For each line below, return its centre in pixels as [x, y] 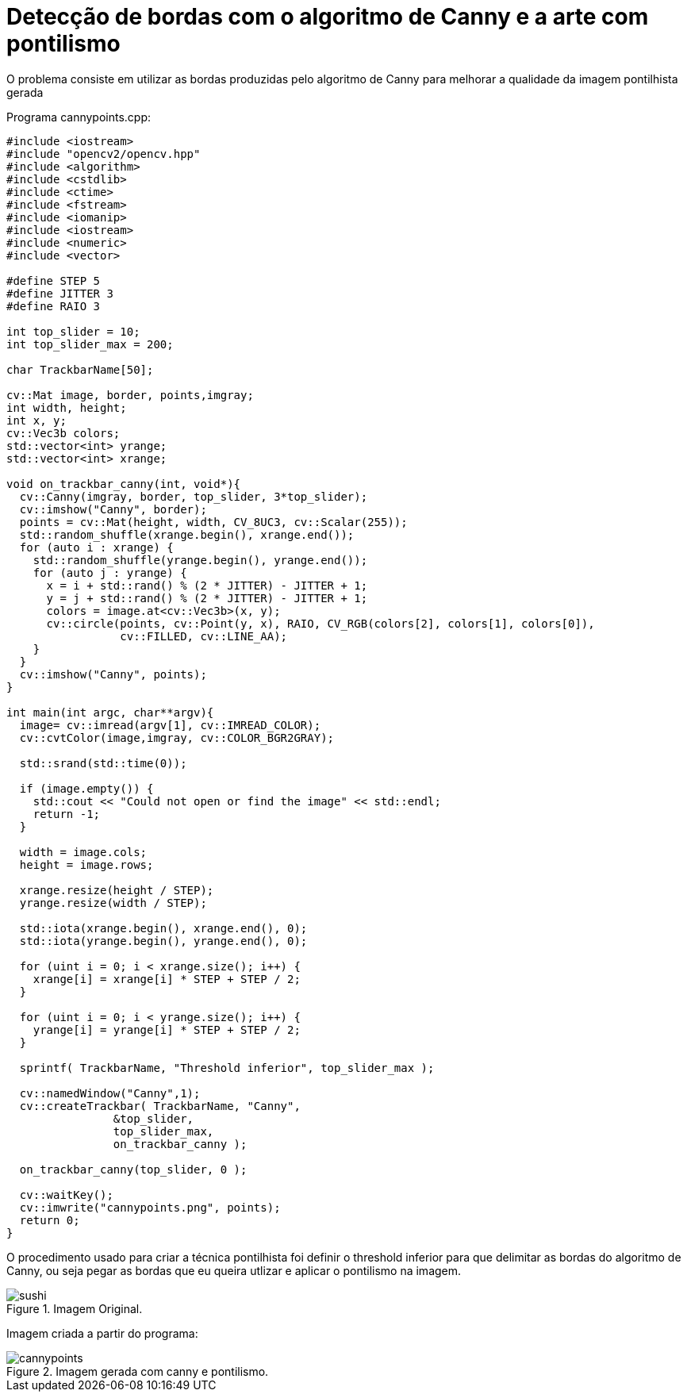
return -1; [67, 814]
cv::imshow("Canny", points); [113, 674]
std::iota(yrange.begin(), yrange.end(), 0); [163, 941]
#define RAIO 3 [54, 306]
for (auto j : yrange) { [110, 572]
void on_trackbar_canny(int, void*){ [124, 484]
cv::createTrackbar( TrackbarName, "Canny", [160, 1106]
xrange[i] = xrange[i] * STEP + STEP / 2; [167, 979]
